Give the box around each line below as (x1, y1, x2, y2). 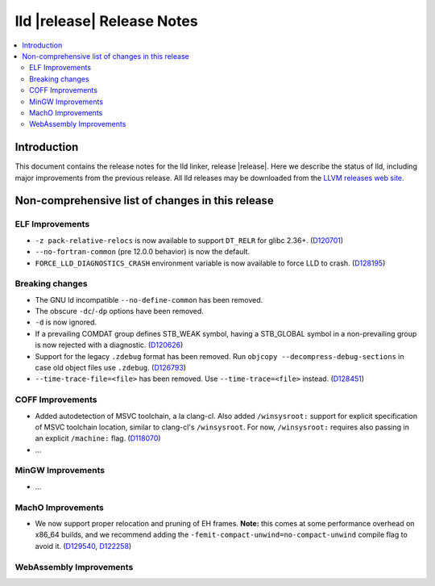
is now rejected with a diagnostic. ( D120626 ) (35, 340, 184, 350)
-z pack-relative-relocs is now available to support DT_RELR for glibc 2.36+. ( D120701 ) (35, 235, 344, 245)
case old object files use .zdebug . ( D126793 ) (35, 363, 187, 372)
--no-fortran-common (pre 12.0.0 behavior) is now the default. (35, 247, 250, 257)
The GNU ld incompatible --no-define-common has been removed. (35, 295, 263, 304)
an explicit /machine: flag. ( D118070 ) (35, 433, 161, 443)
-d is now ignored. (35, 317, 97, 327)
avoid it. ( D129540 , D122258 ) (35, 541, 132, 550)
